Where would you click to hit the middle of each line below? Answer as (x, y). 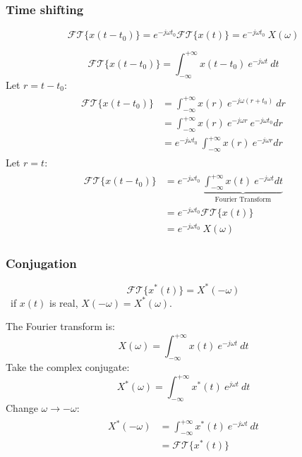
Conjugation (41, 263)
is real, (64, 302)
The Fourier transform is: (60, 326)
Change (22, 407)
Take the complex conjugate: (68, 367)
